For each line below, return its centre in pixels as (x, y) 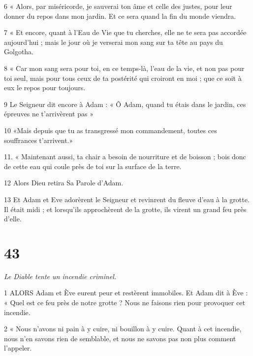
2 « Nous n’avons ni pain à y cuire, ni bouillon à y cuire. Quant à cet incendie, (123, 329)
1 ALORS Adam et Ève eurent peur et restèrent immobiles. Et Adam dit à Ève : (126, 293)
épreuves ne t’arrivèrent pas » (49, 114)
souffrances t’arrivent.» (39, 140)
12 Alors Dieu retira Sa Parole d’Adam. (64, 183)
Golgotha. (19, 52)
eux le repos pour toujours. (45, 88)
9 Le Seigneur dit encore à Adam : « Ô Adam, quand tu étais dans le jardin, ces (125, 104)
